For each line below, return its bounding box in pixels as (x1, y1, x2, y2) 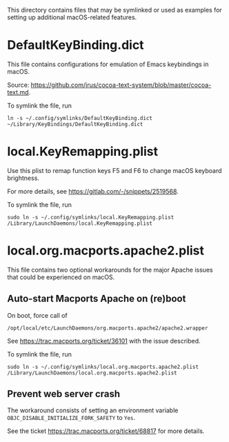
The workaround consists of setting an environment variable (7, 406, 179, 414)
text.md (7, 88, 29, 96)
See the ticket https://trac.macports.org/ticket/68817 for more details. (7, 427, 205, 435)
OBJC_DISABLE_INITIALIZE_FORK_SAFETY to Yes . (7, 414, 136, 422)
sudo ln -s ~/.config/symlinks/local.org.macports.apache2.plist (7, 363, 199, 370)
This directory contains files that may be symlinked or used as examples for (7, 6, 222, 14)
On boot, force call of (7, 311, 68, 319)
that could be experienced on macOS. (7, 272, 115, 281)
